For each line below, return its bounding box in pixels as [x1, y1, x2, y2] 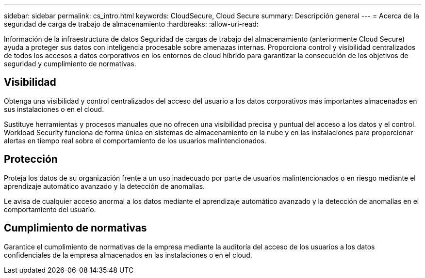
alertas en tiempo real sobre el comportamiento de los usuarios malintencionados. [4, 136, 266, 145]
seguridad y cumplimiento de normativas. [4, 60, 136, 68]
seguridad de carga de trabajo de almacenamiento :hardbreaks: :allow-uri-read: [4, 20, 259, 28]
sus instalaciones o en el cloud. [4, 105, 104, 113]
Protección [4, 153, 58, 166]
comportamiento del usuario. [4, 205, 96, 214]
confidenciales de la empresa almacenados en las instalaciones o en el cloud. [4, 250, 252, 259]
